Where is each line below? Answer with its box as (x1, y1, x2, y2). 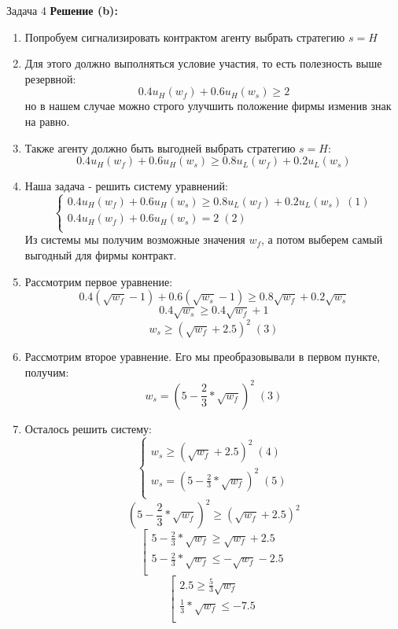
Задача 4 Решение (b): (6, 2, 118, 18)
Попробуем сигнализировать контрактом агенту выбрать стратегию (24, 28, 345, 45)
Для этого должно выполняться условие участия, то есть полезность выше (24, 55, 382, 72)
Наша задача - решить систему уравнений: (24, 178, 228, 194)
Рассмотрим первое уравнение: (24, 273, 173, 289)
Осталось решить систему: (24, 420, 152, 436)
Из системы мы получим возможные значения (24, 231, 245, 248)
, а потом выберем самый (261, 231, 383, 248)
